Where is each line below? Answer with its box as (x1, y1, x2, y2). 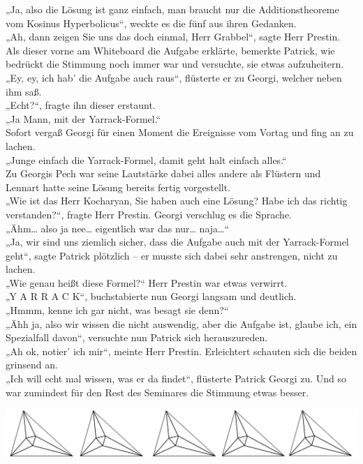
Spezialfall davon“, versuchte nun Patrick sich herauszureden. (6, 330, 268, 345)
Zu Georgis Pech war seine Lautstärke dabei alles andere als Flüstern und (6, 166, 321, 181)
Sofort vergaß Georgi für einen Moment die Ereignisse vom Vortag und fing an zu (6, 125, 354, 140)
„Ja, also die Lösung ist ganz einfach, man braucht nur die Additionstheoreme (6, 2, 339, 16)
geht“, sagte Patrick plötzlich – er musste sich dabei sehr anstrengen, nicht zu (6, 248, 338, 262)
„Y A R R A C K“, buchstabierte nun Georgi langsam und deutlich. (6, 289, 297, 304)
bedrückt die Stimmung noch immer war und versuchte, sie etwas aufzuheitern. (6, 57, 344, 71)
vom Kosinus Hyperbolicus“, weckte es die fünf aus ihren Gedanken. (6, 15, 297, 30)
